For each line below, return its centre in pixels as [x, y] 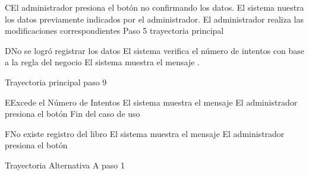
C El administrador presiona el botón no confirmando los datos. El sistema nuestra [154, 7]
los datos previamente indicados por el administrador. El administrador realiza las [154, 19]
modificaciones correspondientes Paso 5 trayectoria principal [114, 31]
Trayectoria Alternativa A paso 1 [65, 165]
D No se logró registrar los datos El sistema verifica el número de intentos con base [155, 50]
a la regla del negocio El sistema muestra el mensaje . [102, 62]
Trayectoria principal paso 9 [56, 82]
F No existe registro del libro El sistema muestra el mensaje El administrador [145, 133]
